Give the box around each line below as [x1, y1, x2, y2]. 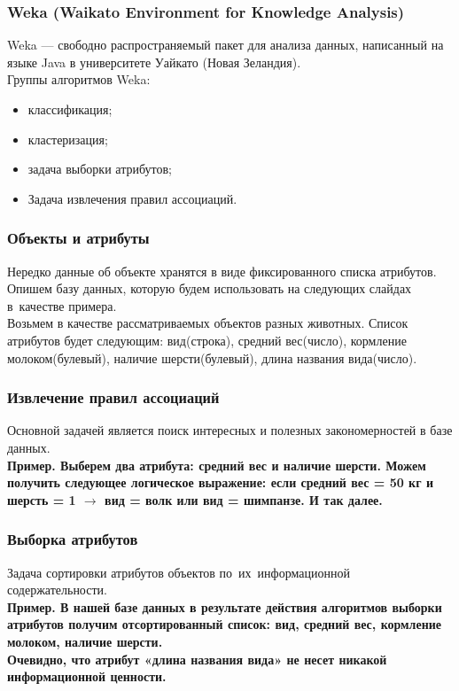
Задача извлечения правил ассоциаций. [27, 189, 237, 207]
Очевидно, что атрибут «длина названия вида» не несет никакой [7, 649, 387, 668]
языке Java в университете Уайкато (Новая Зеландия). [7, 52, 301, 71]
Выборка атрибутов [7, 528, 138, 550]
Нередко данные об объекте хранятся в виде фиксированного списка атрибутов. [7, 261, 437, 280]
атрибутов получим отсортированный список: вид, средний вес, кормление [7, 615, 442, 633]
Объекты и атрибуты [7, 227, 150, 249]
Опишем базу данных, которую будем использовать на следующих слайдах [7, 279, 412, 298]
